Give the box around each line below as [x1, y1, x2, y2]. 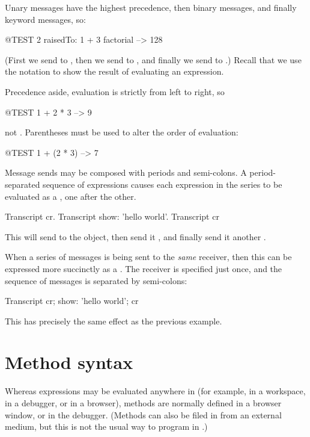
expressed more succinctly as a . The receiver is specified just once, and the [5, 262, 282, 274]
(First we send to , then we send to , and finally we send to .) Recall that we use [5, 53, 302, 66]
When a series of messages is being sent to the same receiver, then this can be [5, 250, 292, 263]
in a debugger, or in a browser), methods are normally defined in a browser [5, 397, 282, 409]
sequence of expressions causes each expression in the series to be [43, 178, 282, 190]
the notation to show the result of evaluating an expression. [5, 65, 224, 78]
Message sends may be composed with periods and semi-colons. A [5, 166, 247, 179]
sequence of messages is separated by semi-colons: [5, 274, 187, 287]
